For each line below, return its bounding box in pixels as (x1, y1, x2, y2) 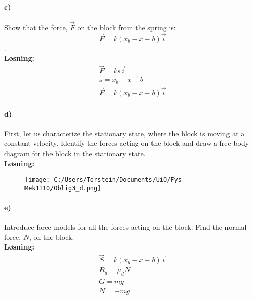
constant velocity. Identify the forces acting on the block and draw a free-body (4, 138, 249, 148)
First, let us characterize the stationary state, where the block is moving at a (4, 128, 245, 138)
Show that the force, (4, 22, 68, 33)
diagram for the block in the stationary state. (4, 147, 146, 158)
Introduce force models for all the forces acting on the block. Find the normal (4, 221, 247, 232)
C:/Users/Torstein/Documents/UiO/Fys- (54, 176, 185, 184)
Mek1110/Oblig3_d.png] (24, 184, 102, 192)
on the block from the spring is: (77, 22, 176, 33)
